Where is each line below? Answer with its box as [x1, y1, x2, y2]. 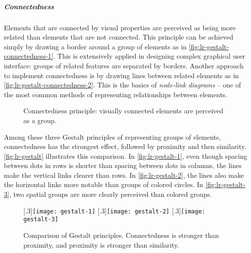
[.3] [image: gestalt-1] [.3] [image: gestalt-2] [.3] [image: [23, 205, 206, 215]
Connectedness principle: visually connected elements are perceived [23, 105, 224, 116]
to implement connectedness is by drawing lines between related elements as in [4, 70, 239, 80]
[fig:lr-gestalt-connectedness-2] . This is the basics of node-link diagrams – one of [4, 80, 241, 90]
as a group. [23, 115, 57, 125]
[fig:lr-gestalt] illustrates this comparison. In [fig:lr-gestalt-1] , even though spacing [4, 150, 247, 161]
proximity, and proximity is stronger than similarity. [23, 239, 179, 250]
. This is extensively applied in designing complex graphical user [53, 51, 245, 61]
